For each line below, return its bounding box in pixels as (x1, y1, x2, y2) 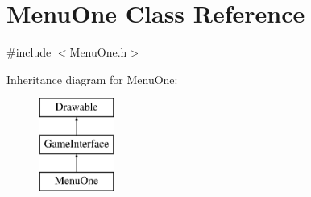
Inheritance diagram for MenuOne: (6, 70, 178, 87)
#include (6, 44, 52, 61)
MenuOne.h (69, 44, 127, 61)
